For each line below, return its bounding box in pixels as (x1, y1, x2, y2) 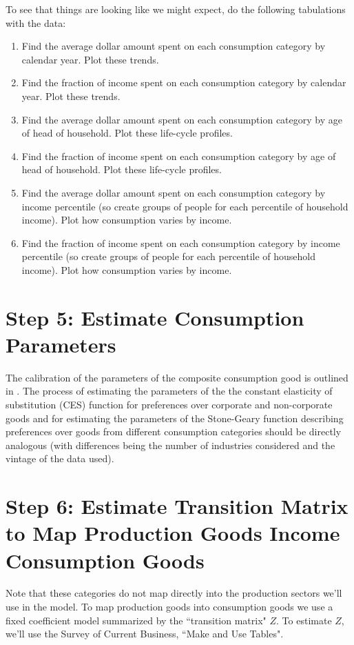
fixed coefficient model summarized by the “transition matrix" (6, 613, 267, 627)
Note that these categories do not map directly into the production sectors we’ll (6, 586, 342, 600)
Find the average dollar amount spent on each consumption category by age (21, 112, 342, 126)
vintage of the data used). (6, 451, 114, 466)
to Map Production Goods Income (6, 519, 340, 547)
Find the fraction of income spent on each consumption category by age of (21, 148, 336, 163)
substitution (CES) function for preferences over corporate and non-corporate (6, 397, 333, 411)
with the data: (6, 15, 66, 30)
